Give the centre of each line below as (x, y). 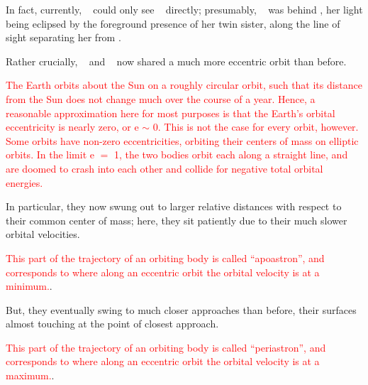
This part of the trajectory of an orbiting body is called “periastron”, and (166, 347)
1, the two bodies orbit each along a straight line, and (231, 154)
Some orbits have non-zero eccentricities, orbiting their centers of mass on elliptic (182, 140)
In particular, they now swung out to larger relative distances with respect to (174, 206)
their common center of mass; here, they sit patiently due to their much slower (177, 220)
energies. (24, 182)
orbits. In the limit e (50, 154)
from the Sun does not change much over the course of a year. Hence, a (161, 98)
